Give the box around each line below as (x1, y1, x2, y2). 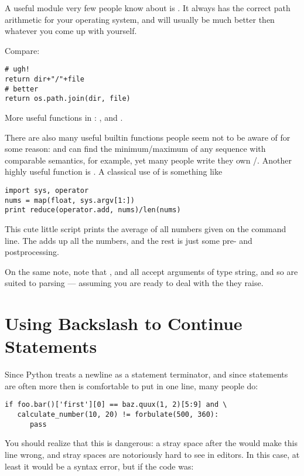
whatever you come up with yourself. (5, 25, 137, 37)
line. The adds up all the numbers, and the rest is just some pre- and (5, 234, 252, 246)
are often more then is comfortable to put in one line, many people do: (5, 379, 258, 392)
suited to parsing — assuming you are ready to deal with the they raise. (5, 277, 264, 289)
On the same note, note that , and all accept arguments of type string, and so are (5, 265, 298, 277)
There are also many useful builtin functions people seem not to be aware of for (5, 131, 291, 143)
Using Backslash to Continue (5, 311, 242, 335)
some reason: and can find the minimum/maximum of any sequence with (5, 142, 266, 155)
